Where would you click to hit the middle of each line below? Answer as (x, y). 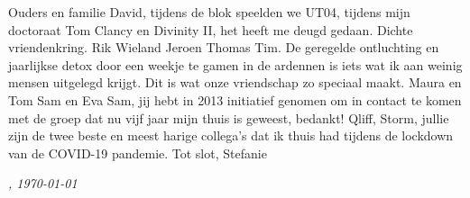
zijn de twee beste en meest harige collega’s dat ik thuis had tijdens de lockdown (231, 135)
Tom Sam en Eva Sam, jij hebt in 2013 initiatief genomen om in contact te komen (235, 99)
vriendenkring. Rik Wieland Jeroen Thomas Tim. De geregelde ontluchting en (224, 47)
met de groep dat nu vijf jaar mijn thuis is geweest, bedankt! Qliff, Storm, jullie (229, 117)
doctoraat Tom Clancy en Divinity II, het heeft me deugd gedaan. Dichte (211, 29)
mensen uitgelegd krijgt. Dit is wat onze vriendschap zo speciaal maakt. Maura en (235, 82)
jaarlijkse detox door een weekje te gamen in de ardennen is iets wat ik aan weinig (235, 64)
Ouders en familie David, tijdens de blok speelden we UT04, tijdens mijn (209, 12)
